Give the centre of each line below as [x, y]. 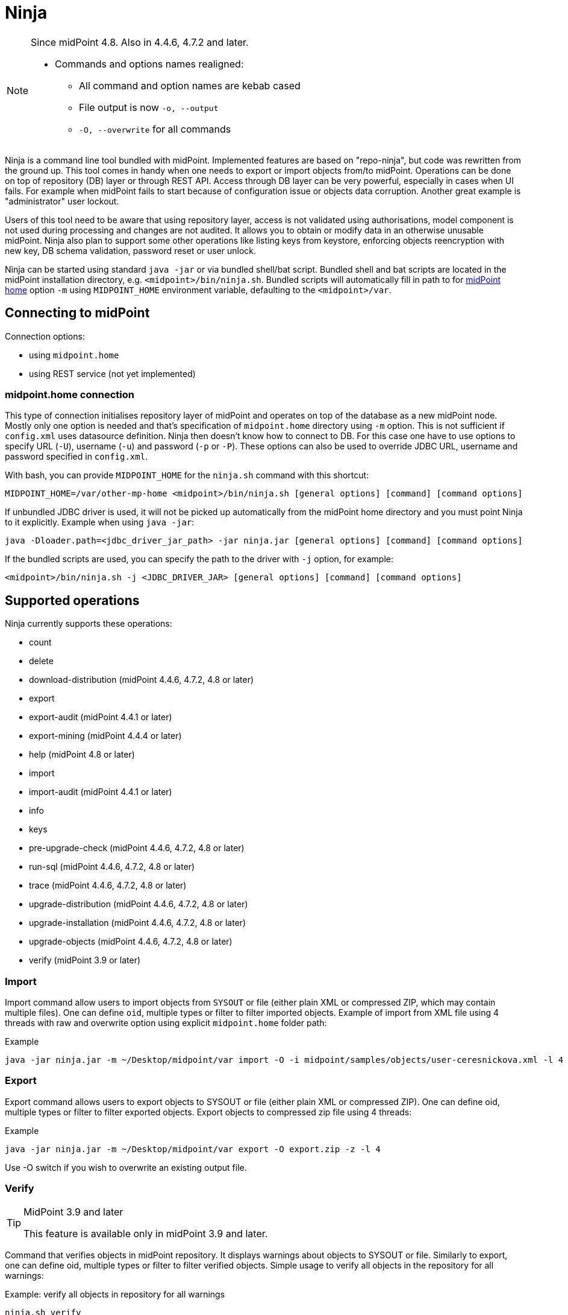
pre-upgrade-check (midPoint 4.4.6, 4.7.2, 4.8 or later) [137, 848]
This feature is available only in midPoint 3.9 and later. [146, 1234]
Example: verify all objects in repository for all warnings [115, 1294]
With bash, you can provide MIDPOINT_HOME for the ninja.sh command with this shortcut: [187, 475]
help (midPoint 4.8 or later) [82, 755]
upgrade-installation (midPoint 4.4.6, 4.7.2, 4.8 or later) [138, 923]
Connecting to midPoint [77, 313]
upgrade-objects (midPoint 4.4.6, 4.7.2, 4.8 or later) [131, 942]
